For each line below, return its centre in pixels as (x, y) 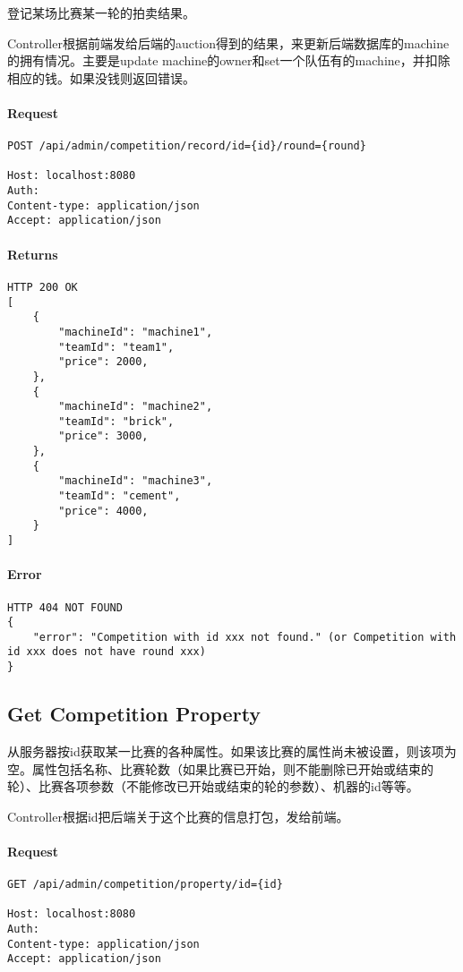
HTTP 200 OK (43, 287)
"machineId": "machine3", (136, 481)
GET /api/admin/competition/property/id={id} (145, 885)
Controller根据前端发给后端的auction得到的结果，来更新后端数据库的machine (228, 43)
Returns (33, 254)
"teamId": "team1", (116, 347)
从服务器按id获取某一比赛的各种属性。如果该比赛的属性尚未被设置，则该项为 (232, 751)
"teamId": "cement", (120, 496)
